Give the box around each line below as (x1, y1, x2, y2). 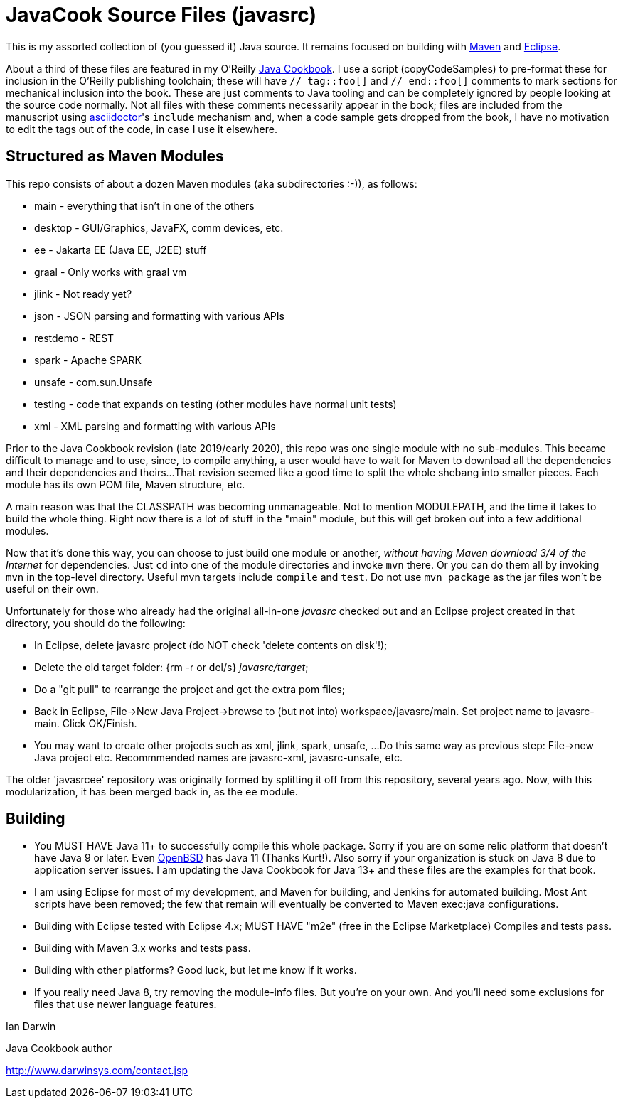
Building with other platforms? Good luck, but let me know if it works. (34, 964, 357, 977)
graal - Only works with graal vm (34, 265, 187, 278)
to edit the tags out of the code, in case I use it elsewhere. (6, 122, 277, 135)
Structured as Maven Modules (6, 147, 224, 166)
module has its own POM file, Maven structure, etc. (6, 478, 245, 491)
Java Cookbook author (6, 1042, 112, 1055)
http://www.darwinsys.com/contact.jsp (6, 1064, 188, 1077)
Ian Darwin (6, 1020, 56, 1033)
